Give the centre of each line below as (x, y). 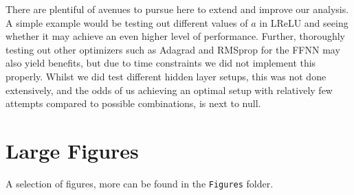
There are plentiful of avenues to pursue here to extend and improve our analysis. (177, 9)
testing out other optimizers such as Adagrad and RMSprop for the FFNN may (173, 49)
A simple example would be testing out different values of (127, 22)
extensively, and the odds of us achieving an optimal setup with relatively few (169, 90)
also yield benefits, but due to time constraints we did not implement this (161, 63)
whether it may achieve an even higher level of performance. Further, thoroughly (175, 36)
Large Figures (72, 150)
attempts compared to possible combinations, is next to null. (133, 103)
